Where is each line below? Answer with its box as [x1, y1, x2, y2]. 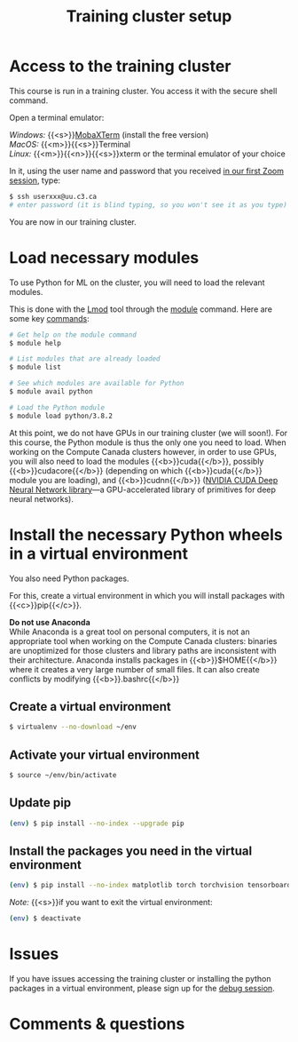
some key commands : [9, 313, 90, 323]
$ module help [9, 338, 62, 347]
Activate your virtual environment [9, 747, 200, 762]
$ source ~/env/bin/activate [9, 771, 117, 780]
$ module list [9, 362, 62, 372]
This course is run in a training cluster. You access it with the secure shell [9, 85, 278, 96]
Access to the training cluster [9, 56, 231, 76]
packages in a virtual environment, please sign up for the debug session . [9, 983, 275, 994]
